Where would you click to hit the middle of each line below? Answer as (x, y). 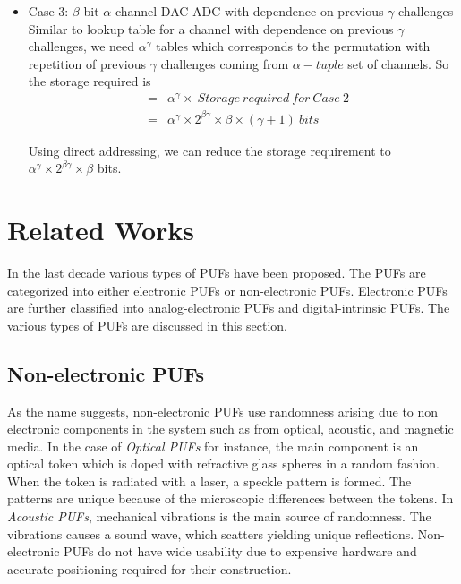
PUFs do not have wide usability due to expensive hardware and (240, 551)
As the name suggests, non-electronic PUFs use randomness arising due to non (223, 411)
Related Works (101, 229)
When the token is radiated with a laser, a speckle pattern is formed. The (209, 481)
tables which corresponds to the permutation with (293, 46)
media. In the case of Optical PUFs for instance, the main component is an (213, 446)
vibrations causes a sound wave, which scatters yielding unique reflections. (211, 533)
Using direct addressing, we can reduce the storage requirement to (209, 150)
